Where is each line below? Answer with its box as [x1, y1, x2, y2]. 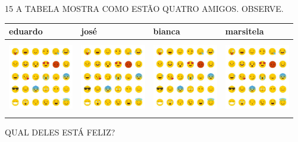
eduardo [9, 25, 43, 37]
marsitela [225, 25, 264, 37]
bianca [153, 25, 180, 37]
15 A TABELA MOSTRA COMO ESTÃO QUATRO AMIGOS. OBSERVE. [5, 2, 284, 14]
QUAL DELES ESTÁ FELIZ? [5, 126, 115, 138]
